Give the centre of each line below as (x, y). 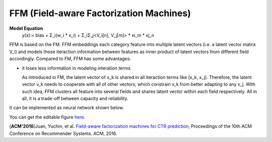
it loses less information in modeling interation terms (76, 68)
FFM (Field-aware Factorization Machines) (100, 13)
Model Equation (26, 28)
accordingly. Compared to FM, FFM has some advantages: (70, 59)
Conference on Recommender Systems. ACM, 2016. (63, 133)
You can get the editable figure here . (47, 117)
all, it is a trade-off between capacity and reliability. (75, 99)
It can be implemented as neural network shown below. (67, 108)
